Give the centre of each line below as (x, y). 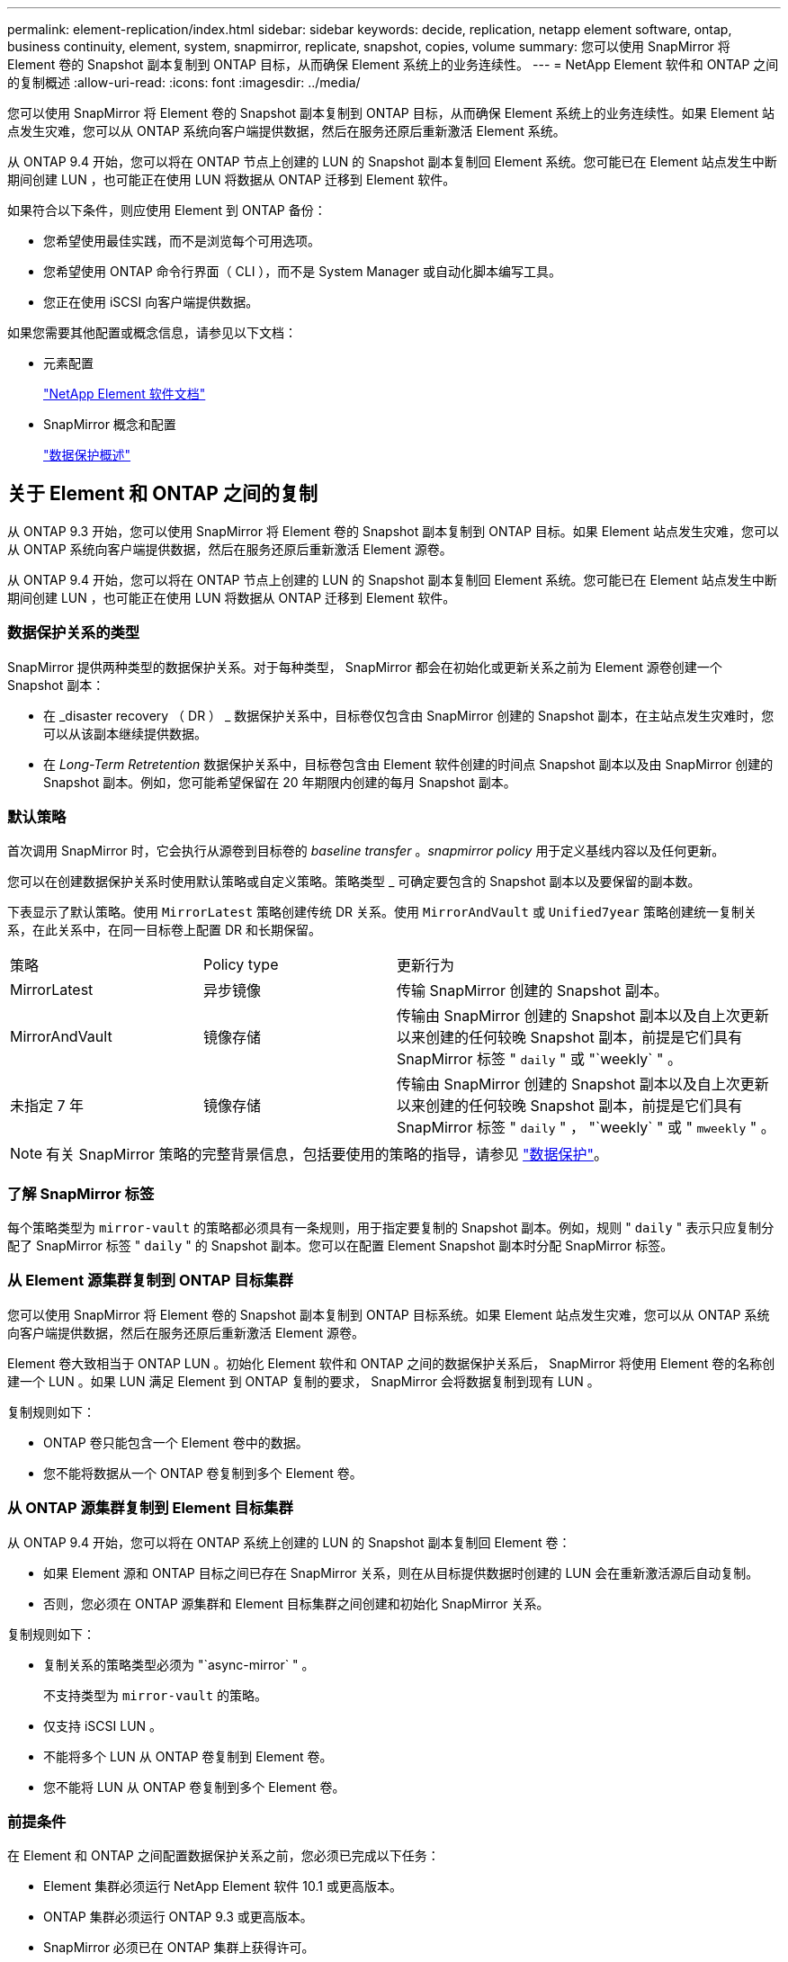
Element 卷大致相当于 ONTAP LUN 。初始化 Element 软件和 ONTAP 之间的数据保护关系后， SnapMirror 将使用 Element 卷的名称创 (391, 1363)
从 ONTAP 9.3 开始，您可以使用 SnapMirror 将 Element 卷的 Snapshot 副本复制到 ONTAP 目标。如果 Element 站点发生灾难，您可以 (393, 531)
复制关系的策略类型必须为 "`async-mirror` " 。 (179, 1664)
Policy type (241, 965)
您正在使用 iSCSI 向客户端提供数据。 (151, 302)
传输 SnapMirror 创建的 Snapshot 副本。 (533, 991)
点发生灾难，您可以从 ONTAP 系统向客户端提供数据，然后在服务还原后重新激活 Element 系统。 (287, 131)
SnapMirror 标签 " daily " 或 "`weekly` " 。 (539, 1059)
